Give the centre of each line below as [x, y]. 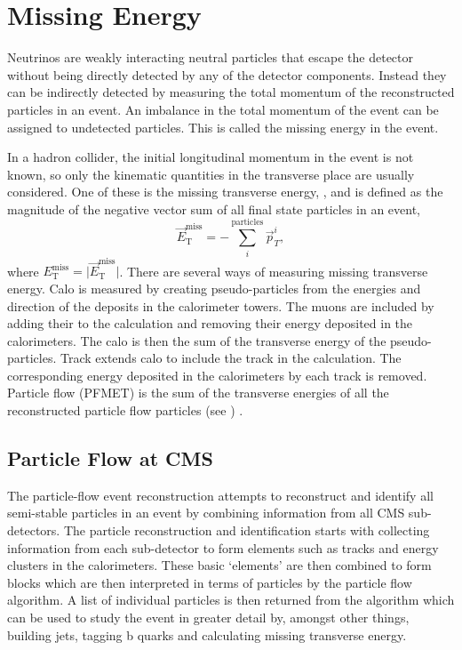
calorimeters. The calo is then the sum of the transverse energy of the [197, 340]
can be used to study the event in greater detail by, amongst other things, [208, 618]
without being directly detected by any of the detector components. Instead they [227, 74]
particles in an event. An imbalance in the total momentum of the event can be [223, 109]
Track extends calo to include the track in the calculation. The [231, 358]
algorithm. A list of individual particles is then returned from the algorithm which [231, 600]
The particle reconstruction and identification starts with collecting [247, 530]
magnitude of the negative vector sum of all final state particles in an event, [214, 209]
